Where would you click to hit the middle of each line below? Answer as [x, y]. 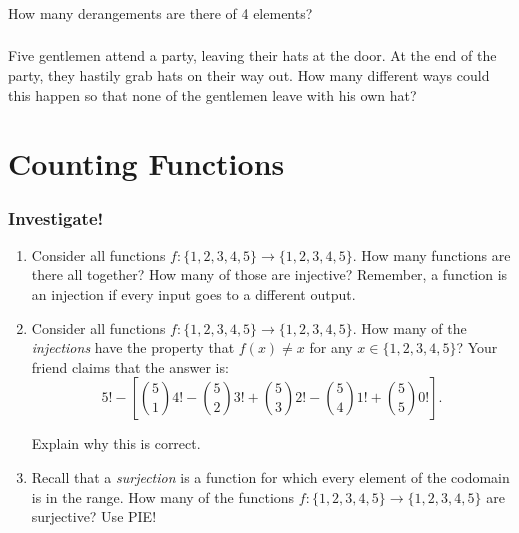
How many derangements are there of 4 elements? [160, 12]
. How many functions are [431, 254]
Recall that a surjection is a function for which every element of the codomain [270, 476]
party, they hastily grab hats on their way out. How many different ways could [249, 75]
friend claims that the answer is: [130, 366]
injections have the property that [133, 347]
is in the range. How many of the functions [163, 496]
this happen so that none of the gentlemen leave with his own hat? [212, 94]
